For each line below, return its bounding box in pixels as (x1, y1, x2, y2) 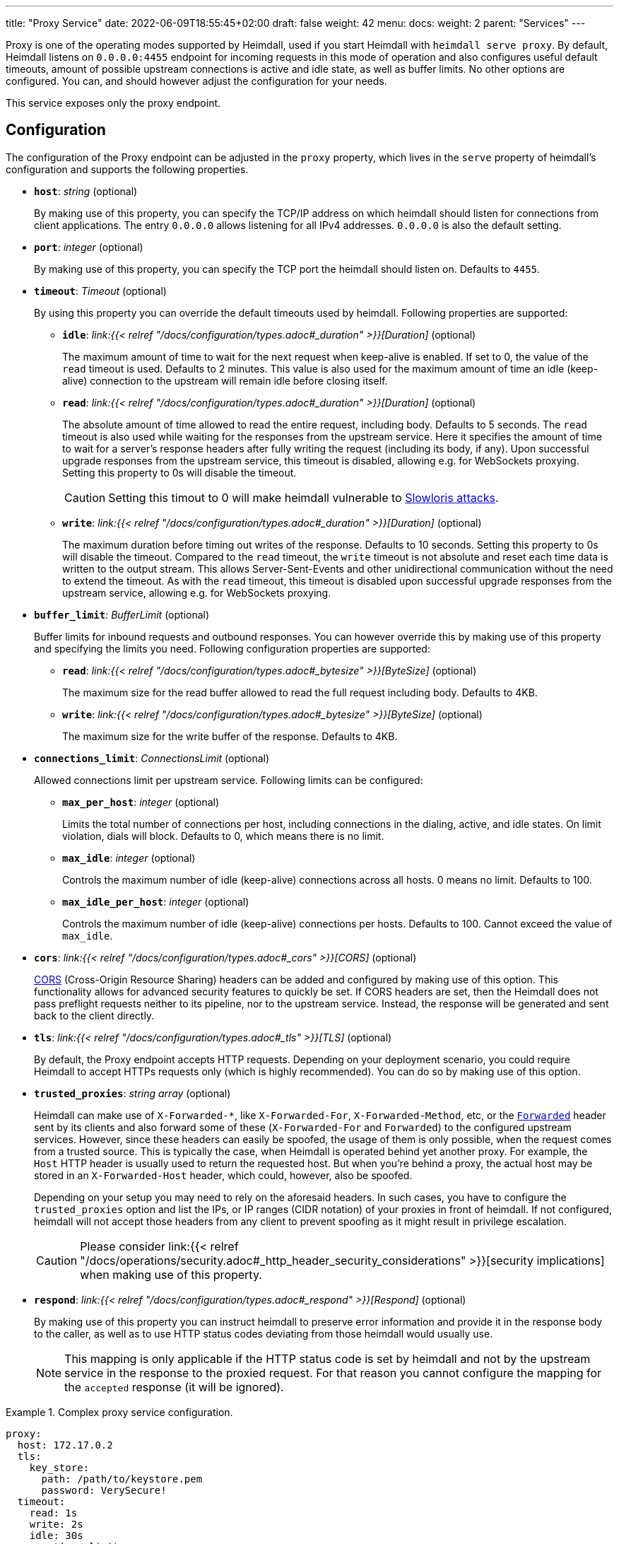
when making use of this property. (80, 1267, 262, 1282)
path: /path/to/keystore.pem (41, 1473, 203, 1485)
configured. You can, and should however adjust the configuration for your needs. (6, 75, 387, 87)
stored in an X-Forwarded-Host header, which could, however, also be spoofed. (34, 1169, 413, 1181)
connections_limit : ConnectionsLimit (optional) (34, 751, 270, 764)
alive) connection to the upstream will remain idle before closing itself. (62, 374, 388, 387)
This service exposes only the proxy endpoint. (6, 97, 221, 109)
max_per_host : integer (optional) (62, 795, 220, 808)
